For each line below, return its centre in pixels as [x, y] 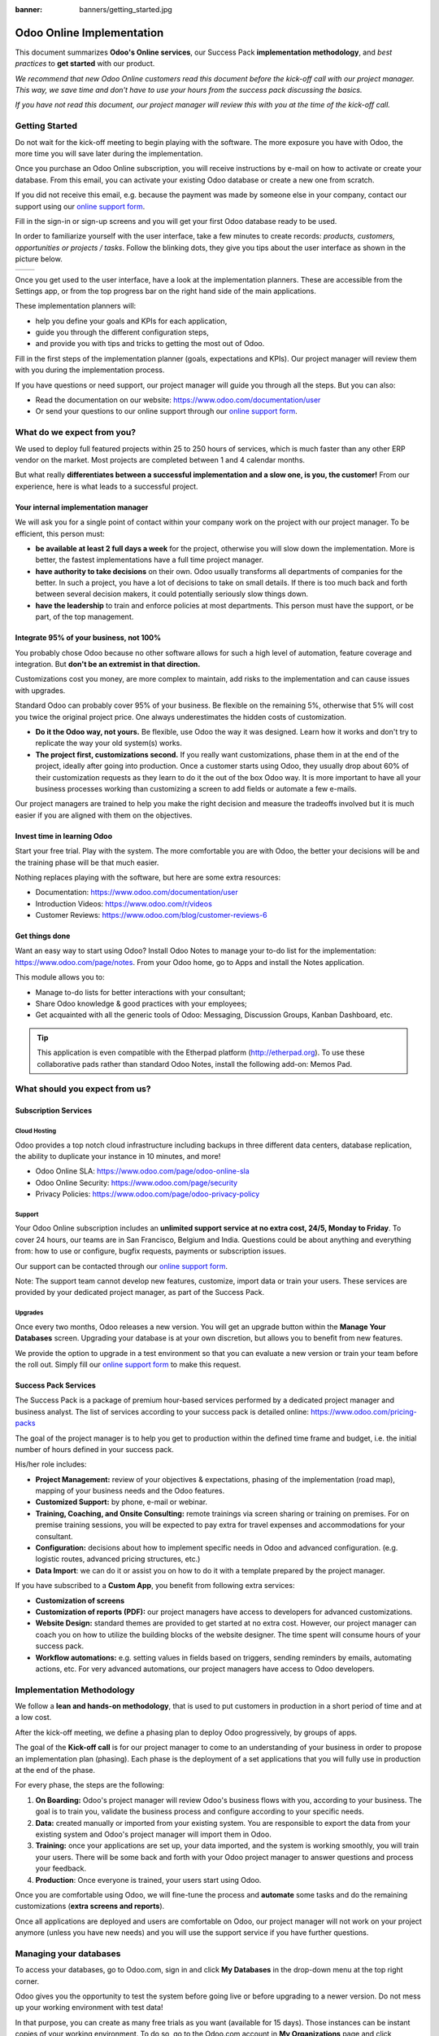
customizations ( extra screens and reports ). [90, 1907]
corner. [27, 1981]
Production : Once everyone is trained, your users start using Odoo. [148, 1880]
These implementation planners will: [76, 306]
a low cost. [33, 1718]
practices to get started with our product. [85, 64]
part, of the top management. [85, 617]
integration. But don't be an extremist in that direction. [108, 665]
